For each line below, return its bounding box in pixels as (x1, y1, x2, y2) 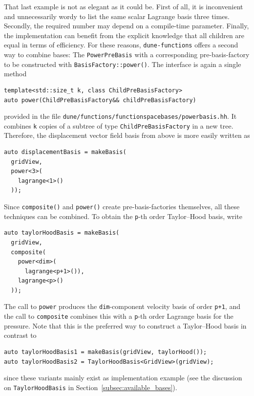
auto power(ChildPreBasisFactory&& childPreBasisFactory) (4, 96, 196, 104)
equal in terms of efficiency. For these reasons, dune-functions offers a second (4, 40, 238, 50)
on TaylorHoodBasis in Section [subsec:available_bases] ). (4, 382, 177, 392)
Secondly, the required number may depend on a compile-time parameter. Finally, (4, 21, 249, 31)
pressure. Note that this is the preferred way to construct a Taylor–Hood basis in (4, 320, 247, 330)
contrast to (4, 330, 37, 340)
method (4, 68, 27, 79)
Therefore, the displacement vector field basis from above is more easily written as (4, 130, 250, 140)
